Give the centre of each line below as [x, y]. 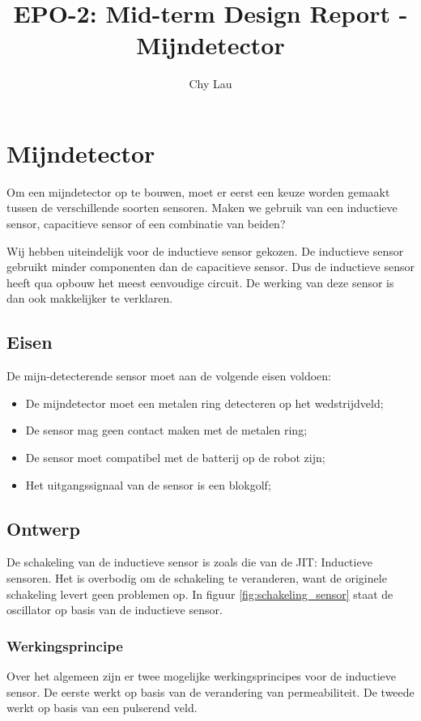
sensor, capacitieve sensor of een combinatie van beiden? [146, 224]
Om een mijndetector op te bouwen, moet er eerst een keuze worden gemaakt [198, 191]
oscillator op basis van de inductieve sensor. [115, 610]
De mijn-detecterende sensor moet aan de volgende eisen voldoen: [169, 376]
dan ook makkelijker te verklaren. [90, 298]
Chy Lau [210, 84]
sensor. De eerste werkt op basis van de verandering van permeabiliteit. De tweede [210, 691]
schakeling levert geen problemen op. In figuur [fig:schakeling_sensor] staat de [200, 594]
